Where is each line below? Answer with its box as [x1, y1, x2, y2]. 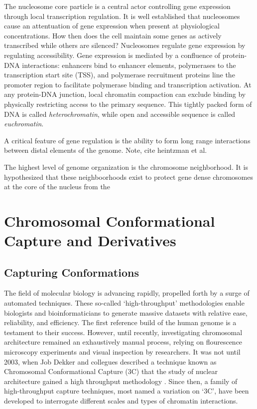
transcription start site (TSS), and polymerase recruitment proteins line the [4, 69, 235, 80]
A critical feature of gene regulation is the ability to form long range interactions [4, 135, 251, 145]
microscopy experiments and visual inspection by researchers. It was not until [4, 347, 241, 357]
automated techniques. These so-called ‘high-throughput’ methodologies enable [4, 298, 245, 308]
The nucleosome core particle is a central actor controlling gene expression [4, 1, 231, 11]
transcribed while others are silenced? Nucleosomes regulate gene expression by [4, 40, 246, 50]
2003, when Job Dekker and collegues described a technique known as [4, 356, 217, 367]
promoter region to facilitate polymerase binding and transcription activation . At [4, 79, 252, 89]
